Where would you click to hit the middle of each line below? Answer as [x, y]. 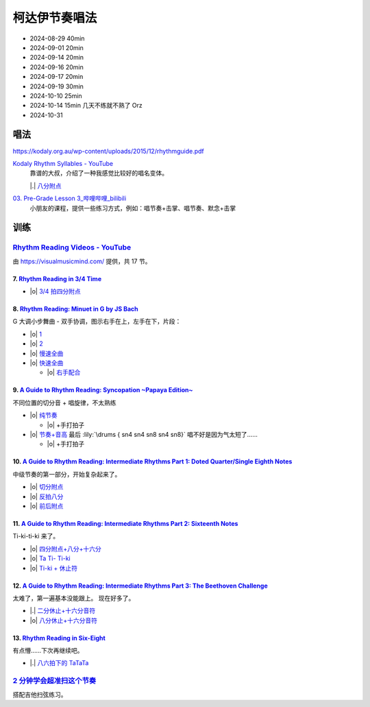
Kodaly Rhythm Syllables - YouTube [63, 163]
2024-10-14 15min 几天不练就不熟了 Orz [86, 106]
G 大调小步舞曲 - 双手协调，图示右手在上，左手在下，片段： [97, 322]
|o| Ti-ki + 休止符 [54, 568]
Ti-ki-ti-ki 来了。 [36, 536]
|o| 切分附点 [47, 487]
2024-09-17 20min [57, 77]
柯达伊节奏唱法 [55, 18]
